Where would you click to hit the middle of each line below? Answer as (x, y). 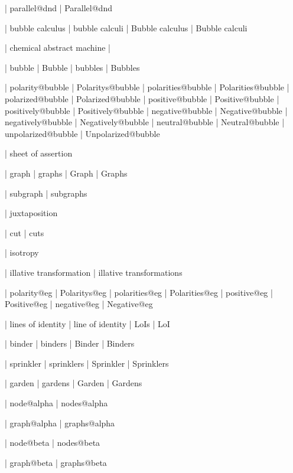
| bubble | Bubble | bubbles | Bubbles (72, 67)
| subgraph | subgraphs (46, 193)
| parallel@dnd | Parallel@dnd (58, 8)
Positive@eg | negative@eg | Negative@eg (79, 304)
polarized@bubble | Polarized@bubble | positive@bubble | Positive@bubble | (142, 98)
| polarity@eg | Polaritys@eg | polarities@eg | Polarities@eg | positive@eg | (139, 292)
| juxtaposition (31, 213)
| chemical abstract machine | (58, 48)
